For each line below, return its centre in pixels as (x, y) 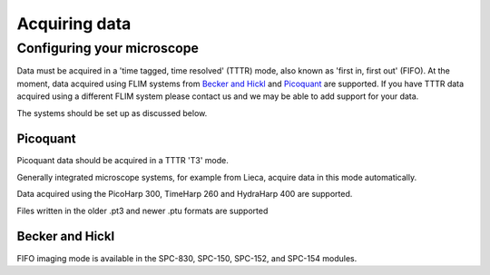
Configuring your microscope (108, 48)
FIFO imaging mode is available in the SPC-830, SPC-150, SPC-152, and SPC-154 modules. (187, 258)
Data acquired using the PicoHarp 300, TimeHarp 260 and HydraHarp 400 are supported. (185, 194)
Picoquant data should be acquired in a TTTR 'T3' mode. (122, 161)
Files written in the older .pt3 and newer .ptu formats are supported (142, 211)
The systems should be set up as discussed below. (112, 113)
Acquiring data (74, 24)
